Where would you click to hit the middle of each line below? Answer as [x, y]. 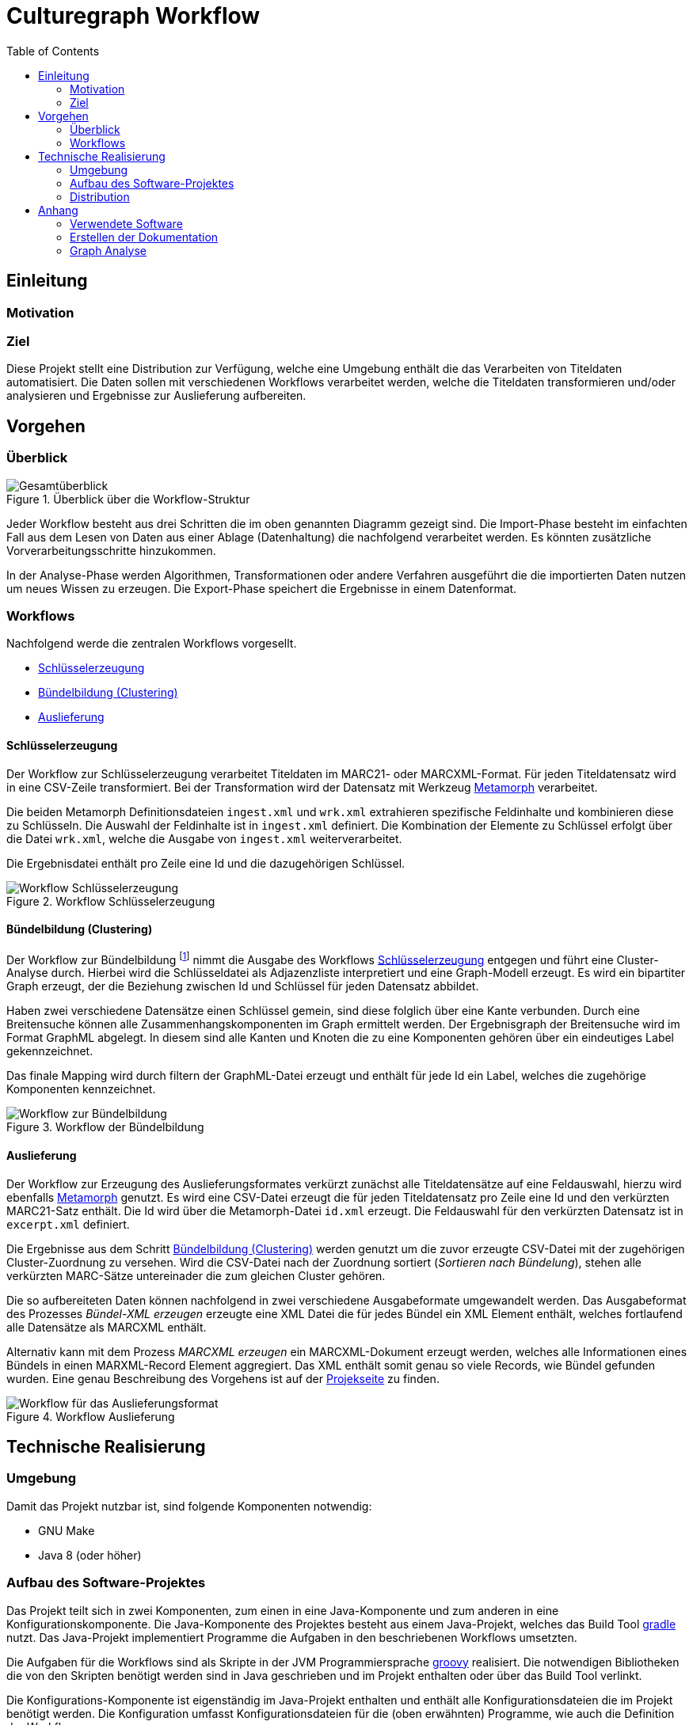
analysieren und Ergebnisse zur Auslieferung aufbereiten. [156, 396]
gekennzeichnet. [50, 1051]
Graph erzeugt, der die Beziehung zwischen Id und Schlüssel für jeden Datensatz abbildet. [243, 986]
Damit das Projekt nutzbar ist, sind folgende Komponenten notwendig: [189, 1506]
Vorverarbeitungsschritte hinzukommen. [111, 550]
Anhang [58, 210]
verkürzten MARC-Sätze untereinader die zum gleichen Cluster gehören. [196, 1275]
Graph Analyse [109, 250]
